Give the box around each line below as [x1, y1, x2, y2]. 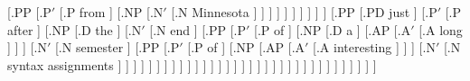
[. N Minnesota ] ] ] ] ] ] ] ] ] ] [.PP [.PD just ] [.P [171, 3, 437, 21]
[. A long [418, 20, 463, 39]
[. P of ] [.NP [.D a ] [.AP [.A [254, 20, 411, 39]
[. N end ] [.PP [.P [149, 20, 247, 39]
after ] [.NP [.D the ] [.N [7, 20, 142, 39]
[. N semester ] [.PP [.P [54, 38, 180, 57]
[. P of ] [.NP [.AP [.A [187, 38, 305, 57]
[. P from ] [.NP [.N [59, 3, 164, 21]
